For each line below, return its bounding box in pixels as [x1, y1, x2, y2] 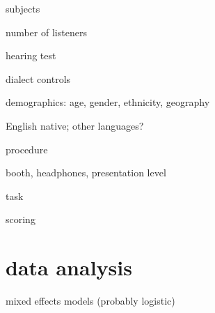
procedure [6, 142, 48, 156]
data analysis [6, 253, 132, 282]
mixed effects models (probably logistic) [6, 293, 175, 308]
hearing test [6, 48, 56, 63]
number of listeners [6, 24, 87, 39]
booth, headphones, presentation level [6, 165, 166, 180]
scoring [6, 212, 35, 227]
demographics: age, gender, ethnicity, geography [6, 95, 210, 109]
